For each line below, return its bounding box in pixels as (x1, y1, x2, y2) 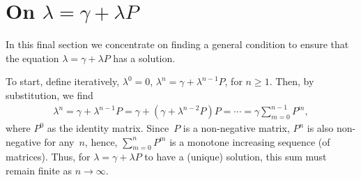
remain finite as (6, 163, 72, 178)
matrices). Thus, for (6, 149, 91, 164)
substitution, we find (6, 87, 93, 102)
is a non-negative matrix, (183, 121, 290, 135)
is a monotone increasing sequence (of (169, 134, 330, 149)
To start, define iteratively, (6, 74, 120, 89)
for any (44, 134, 75, 149)
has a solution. (113, 50, 176, 65)
